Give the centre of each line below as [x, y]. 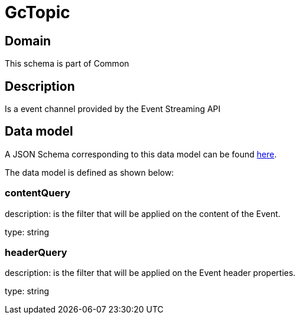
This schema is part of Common [67, 64]
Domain [28, 41]
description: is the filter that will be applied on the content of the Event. [143, 213]
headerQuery [36, 252]
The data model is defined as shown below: [89, 172]
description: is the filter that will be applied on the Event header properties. [150, 273]
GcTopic [37, 12]
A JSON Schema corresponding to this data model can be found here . [141, 154]
